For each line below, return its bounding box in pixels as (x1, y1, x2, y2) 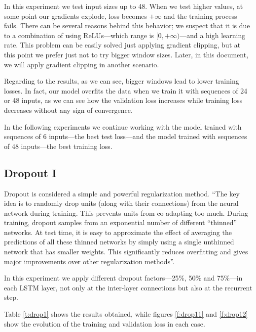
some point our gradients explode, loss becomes (4, 10, 147, 21)
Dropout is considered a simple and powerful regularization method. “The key (4, 188, 240, 198)
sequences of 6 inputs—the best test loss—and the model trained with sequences (4, 131, 247, 142)
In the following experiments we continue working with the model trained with (4, 121, 242, 132)
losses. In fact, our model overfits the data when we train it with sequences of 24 (4, 85, 248, 95)
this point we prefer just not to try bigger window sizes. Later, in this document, (4, 49, 249, 59)
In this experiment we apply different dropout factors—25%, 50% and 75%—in (4, 273, 243, 283)
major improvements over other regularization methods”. (4, 256, 175, 266)
